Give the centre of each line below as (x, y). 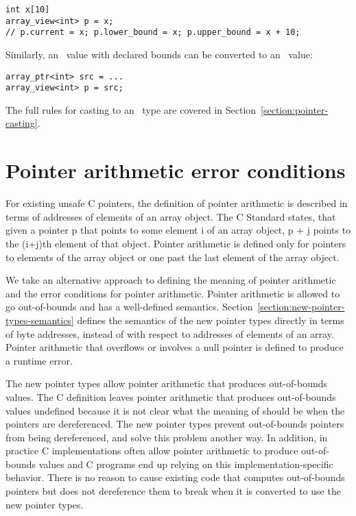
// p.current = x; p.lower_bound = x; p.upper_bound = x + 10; (153, 33)
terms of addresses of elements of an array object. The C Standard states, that (171, 216)
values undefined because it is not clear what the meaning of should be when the (175, 410)
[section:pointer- (295, 109)
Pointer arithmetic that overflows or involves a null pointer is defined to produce (175, 347)
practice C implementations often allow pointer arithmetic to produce (152, 451)
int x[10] (28, 10)
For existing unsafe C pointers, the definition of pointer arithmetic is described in (177, 203)
